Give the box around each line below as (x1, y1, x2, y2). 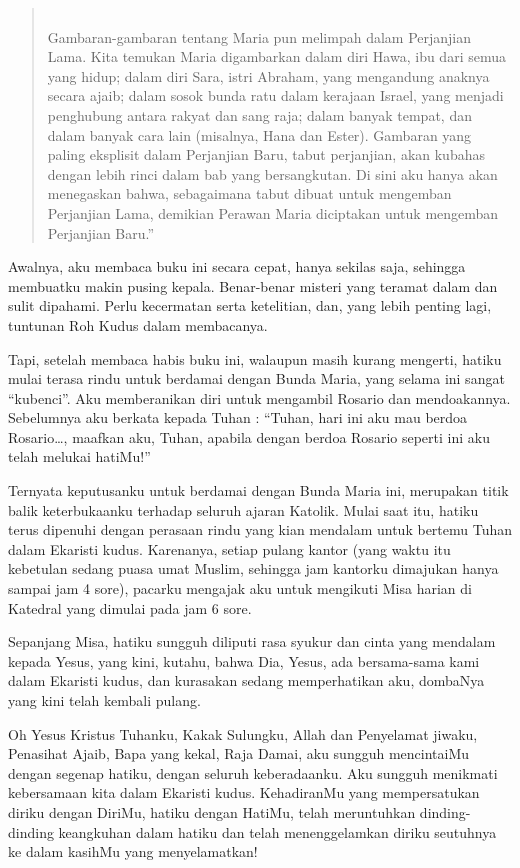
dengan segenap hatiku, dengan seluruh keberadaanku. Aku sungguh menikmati (8, 762, 498, 783)
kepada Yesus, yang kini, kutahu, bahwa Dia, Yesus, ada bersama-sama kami (8, 650, 480, 671)
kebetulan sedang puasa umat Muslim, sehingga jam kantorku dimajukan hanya (8, 558, 499, 579)
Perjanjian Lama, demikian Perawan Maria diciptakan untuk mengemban (47, 202, 499, 223)
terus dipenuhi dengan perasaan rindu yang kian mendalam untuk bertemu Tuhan (8, 519, 513, 540)
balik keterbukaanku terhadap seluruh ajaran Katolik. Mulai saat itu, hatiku (8, 499, 479, 520)
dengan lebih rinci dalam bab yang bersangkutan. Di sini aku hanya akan (47, 163, 498, 184)
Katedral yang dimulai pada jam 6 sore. (8, 597, 252, 618)
